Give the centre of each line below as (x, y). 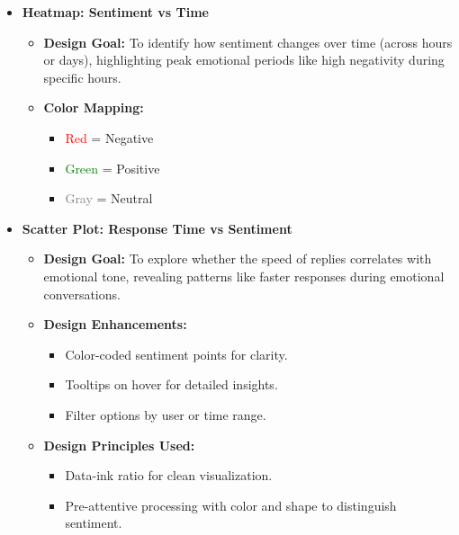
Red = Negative (109, 137)
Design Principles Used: (119, 445)
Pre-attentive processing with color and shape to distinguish (231, 505)
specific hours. (82, 77)
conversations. (82, 294)
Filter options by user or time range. (166, 414)
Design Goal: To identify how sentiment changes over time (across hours (248, 42)
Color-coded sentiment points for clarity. (176, 354)
